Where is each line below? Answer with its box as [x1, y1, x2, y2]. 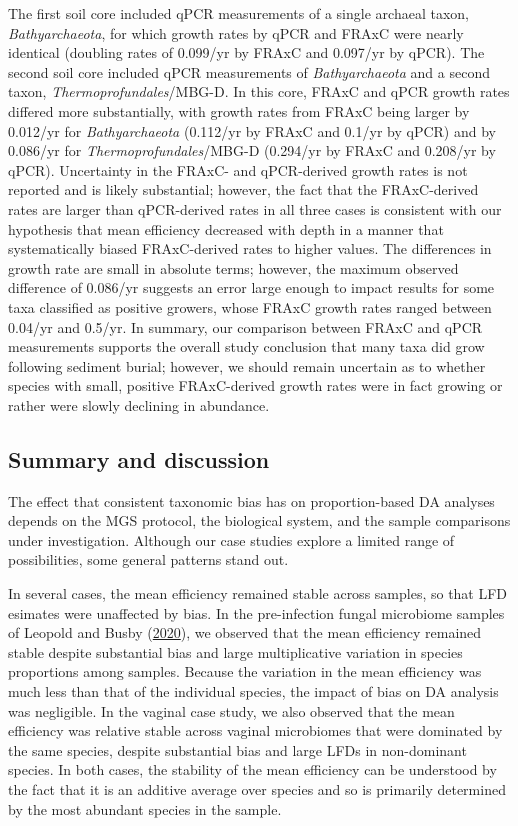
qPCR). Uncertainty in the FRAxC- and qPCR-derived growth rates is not [8, 159, 468, 180]
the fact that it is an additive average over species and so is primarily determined [8, 778, 506, 799]
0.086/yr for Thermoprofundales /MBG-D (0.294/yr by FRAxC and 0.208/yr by [8, 140, 496, 161]
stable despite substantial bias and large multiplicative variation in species [8, 641, 463, 662]
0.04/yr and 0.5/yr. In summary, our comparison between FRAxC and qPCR [8, 316, 483, 337]
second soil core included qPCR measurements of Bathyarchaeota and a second [8, 61, 490, 82]
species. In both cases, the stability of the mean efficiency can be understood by [8, 759, 497, 780]
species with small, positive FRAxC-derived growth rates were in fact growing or [8, 375, 503, 396]
